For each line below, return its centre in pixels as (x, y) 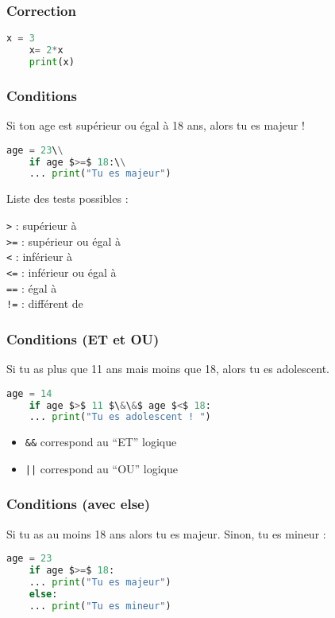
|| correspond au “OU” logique (102, 468)
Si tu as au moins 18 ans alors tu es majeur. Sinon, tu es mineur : (166, 533)
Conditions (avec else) (78, 504)
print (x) (52, 62)
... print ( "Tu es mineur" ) (100, 606)
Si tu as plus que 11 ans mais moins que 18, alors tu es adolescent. (168, 369)
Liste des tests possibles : (67, 198)
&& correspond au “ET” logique (101, 442)
